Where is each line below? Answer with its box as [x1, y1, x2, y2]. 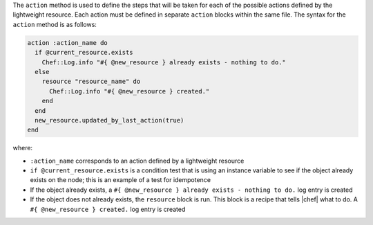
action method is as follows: [12, 20, 97, 28]
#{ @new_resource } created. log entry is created [30, 205, 186, 213]
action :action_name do [27, 39, 108, 46]
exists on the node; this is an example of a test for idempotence [30, 176, 211, 184]
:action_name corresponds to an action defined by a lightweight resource [30, 156, 245, 165]
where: [12, 144, 33, 152]
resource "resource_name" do [41, 78, 141, 86]
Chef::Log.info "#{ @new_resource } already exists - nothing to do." [41, 58, 287, 66]
